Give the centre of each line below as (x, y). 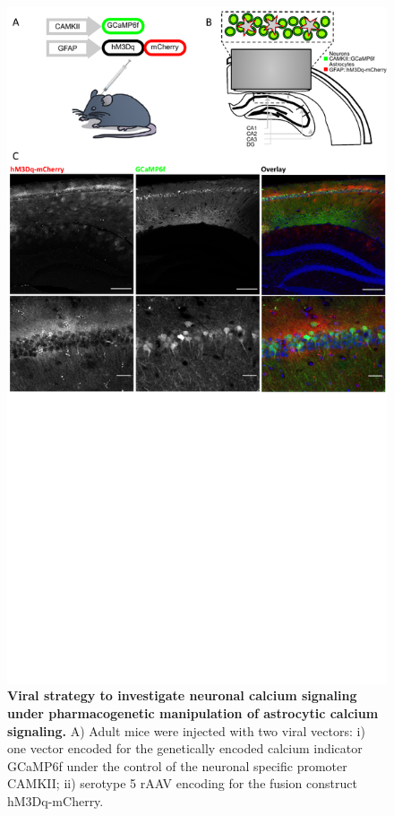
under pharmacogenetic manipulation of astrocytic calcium (193, 712)
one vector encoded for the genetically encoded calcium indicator (185, 748)
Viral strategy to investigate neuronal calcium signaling (182, 695)
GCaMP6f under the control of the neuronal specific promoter (177, 765)
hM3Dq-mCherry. (56, 800)
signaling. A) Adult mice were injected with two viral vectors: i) (186, 730)
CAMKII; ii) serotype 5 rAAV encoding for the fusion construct (182, 783)
